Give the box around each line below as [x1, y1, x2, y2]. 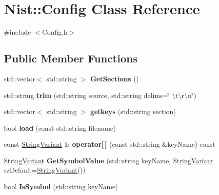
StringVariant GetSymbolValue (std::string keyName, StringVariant [4, 155, 214, 165]
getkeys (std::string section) [90, 106, 176, 117]
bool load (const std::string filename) [4, 122, 116, 133]
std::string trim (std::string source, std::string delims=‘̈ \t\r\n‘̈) [4, 90, 197, 100]
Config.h [42, 27, 67, 37]
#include [4, 27, 31, 37]
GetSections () [90, 73, 139, 83]
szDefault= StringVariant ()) [4, 165, 86, 175]
